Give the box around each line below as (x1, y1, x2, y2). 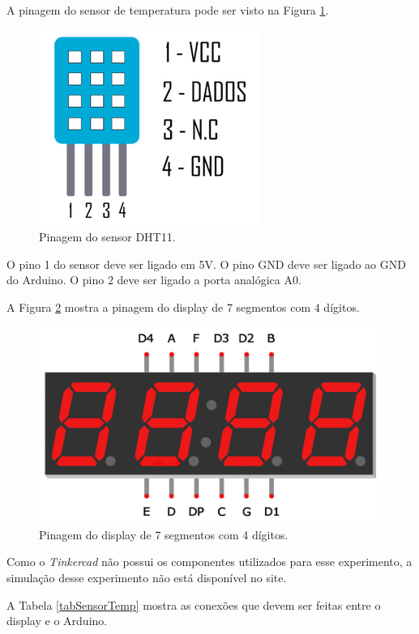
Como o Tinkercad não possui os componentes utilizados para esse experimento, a (6, 553, 413, 570)
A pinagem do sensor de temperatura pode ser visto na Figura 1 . (6, 2, 329, 18)
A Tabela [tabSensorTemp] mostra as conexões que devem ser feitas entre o (6, 596, 381, 613)
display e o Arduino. (6, 612, 108, 629)
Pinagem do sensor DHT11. (39, 228, 176, 245)
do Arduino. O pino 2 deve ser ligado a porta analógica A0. (6, 271, 301, 288)
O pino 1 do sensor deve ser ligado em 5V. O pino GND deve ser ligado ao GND (6, 255, 406, 272)
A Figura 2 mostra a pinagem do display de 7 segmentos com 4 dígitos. (6, 298, 360, 315)
